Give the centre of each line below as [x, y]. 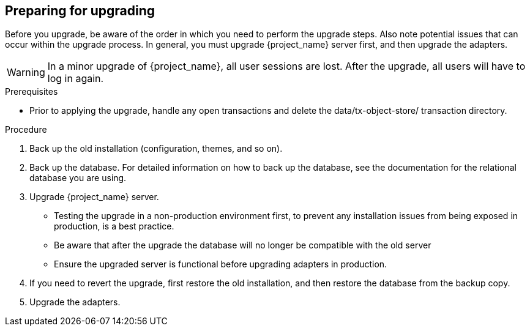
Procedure [26, 130]
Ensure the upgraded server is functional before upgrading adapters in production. [221, 264]
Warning [26, 73]
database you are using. [78, 178]
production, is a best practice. [114, 226]
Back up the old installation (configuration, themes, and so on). [156, 149]
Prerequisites [32, 92]
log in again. [76, 79]
